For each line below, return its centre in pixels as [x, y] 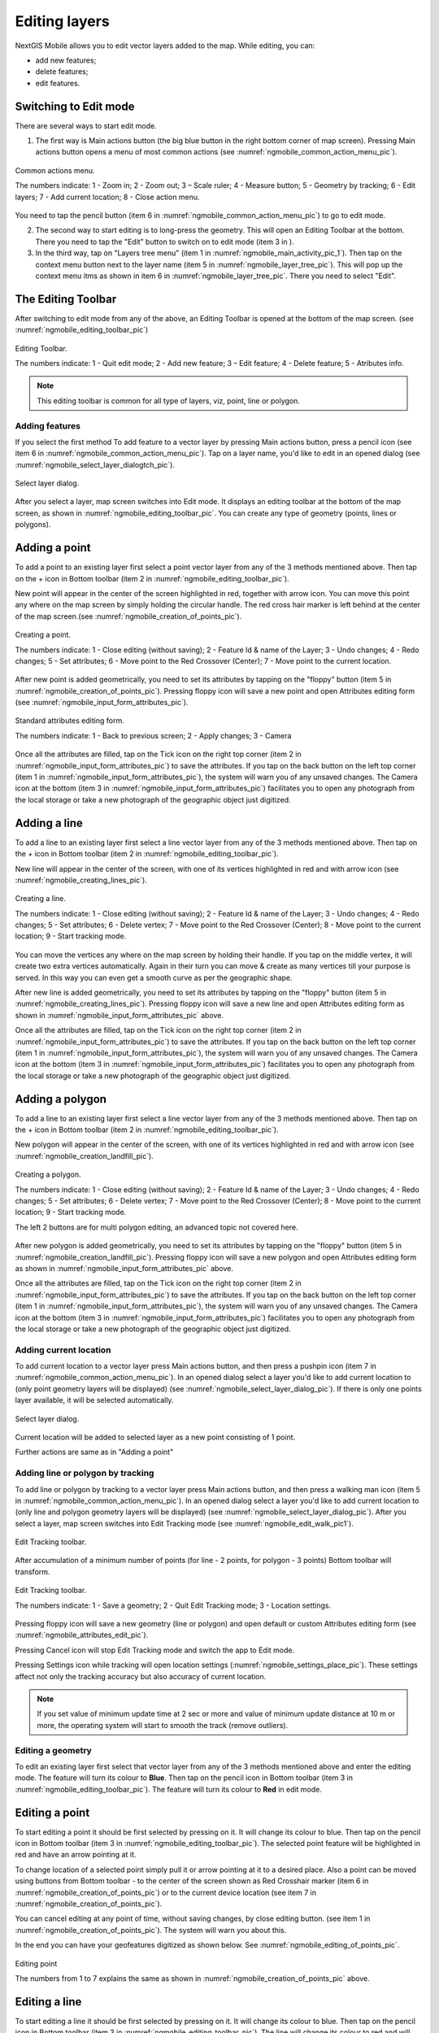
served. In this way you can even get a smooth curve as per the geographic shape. [154, 977]
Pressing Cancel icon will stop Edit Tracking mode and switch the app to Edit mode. [155, 1650]
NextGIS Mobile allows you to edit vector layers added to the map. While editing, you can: [165, 46]
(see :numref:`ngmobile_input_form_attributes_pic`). [102, 703]
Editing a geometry [54, 1750]
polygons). [33, 525]
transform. [33, 1572]
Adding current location [63, 1350]
